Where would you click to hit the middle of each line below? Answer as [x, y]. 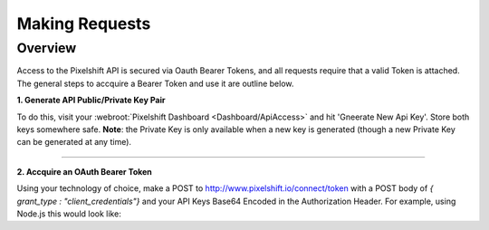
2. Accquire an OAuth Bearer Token [85, 171]
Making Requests [84, 24]
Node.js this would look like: [69, 214]
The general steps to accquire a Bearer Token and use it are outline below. [155, 83]
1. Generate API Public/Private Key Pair [91, 101]
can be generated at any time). [74, 142]
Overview [47, 48]
